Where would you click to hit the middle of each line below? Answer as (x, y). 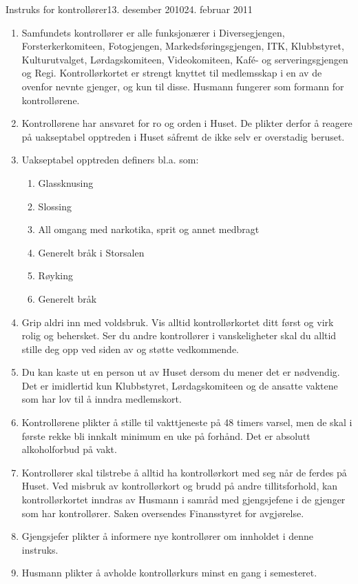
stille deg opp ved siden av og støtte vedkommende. (130, 349)
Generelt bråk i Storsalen (91, 252)
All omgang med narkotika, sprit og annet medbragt (149, 229)
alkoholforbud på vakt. (69, 449)
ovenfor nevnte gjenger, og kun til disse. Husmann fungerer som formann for (183, 86)
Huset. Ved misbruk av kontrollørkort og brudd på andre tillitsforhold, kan (180, 486)
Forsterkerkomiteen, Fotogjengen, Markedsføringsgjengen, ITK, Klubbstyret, (183, 46)
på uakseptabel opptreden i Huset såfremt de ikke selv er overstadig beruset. (183, 136)
